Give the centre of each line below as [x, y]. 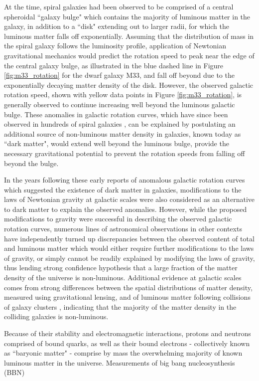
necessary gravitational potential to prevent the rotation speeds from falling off [125, 153]
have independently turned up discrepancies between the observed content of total [129, 238]
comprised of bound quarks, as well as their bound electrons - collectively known [127, 343]
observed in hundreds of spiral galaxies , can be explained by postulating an [120, 124]
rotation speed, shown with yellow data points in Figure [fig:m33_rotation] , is [123, 95]
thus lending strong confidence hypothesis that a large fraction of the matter [121, 268]
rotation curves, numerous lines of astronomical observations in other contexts [123, 229]
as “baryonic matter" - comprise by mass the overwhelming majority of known [123, 353]
